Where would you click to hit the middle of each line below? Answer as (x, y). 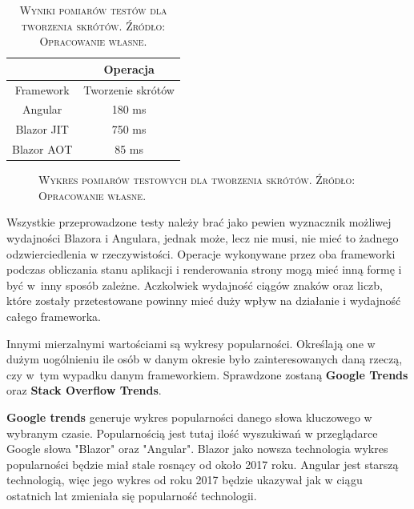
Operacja (129, 68)
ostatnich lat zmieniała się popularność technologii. (132, 495)
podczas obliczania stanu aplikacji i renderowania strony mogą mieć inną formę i (204, 269)
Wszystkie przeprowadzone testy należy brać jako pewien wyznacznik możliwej (199, 222)
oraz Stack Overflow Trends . (84, 390)
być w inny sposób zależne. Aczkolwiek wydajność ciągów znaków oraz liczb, (195, 285)
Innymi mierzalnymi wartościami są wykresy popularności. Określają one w (191, 343)
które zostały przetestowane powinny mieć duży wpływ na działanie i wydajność (204, 301)
